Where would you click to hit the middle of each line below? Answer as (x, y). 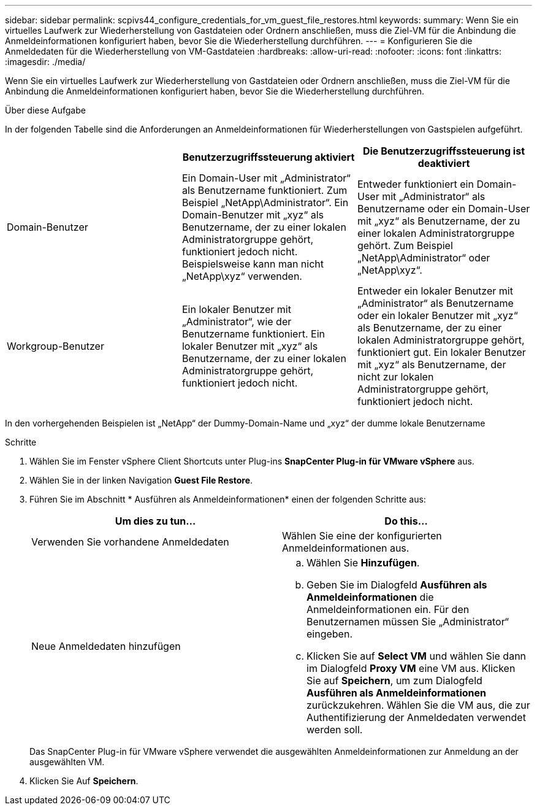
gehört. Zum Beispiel (405, 245)
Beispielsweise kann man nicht (253, 264)
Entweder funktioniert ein (415, 184)
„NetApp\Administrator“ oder (424, 258)
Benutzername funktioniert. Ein (253, 334)
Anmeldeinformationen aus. (346, 548)
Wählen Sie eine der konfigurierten (362, 536)
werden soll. (335, 730)
